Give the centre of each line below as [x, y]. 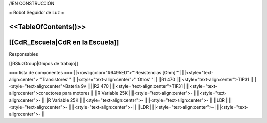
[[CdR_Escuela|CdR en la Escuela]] [64, 43]
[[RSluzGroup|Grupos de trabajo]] [44, 63]
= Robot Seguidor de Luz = [37, 13]
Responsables [23, 54]
